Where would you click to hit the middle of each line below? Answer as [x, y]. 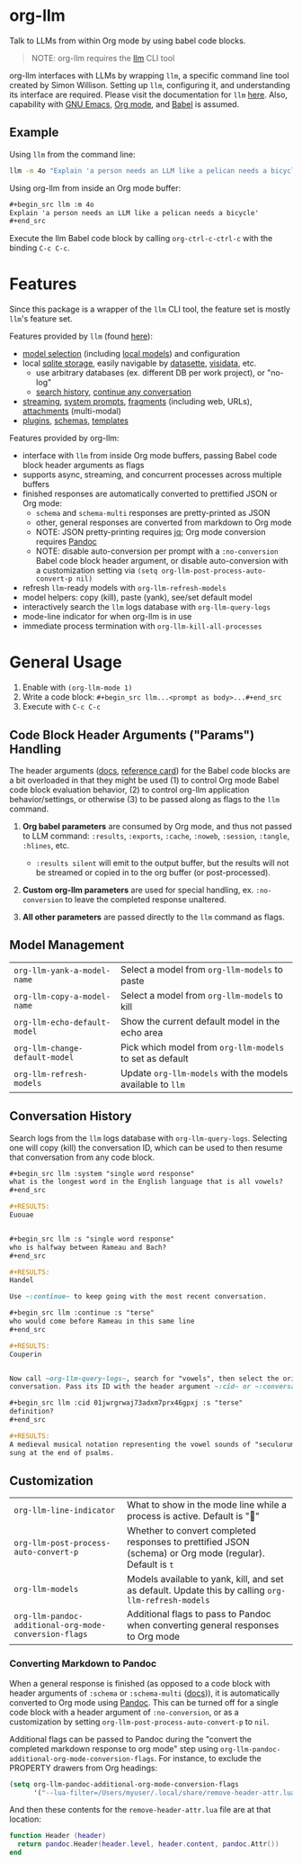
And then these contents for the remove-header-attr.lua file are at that [140, 1810]
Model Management [67, 945]
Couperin [26, 1354]
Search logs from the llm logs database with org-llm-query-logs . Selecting [148, 1138]
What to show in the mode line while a [207, 1505]
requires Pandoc [66, 542]
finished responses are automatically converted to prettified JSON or [150, 494]
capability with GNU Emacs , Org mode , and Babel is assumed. [124, 104]
